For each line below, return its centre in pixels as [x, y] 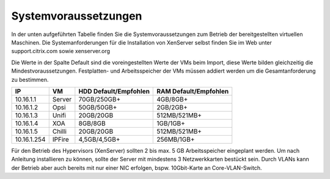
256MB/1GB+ [176, 139]
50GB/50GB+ [98, 107]
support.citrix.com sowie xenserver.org [61, 51]
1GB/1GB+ [171, 123]
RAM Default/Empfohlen [193, 91]
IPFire [61, 139]
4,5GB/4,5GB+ [99, 139]
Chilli [60, 131]
